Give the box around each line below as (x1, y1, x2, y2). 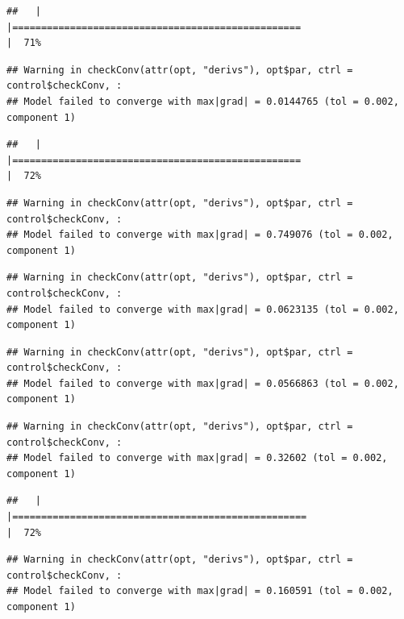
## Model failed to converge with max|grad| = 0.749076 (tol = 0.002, (6, 229, 394, 241)
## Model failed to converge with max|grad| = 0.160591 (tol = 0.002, (6, 585, 394, 597)
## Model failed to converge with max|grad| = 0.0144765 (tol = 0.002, (6, 95, 399, 107)
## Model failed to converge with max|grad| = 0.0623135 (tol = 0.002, (6, 303, 399, 315)
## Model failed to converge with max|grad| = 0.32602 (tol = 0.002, (6, 452, 388, 464)
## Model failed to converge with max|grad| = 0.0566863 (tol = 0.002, (6, 377, 399, 389)
